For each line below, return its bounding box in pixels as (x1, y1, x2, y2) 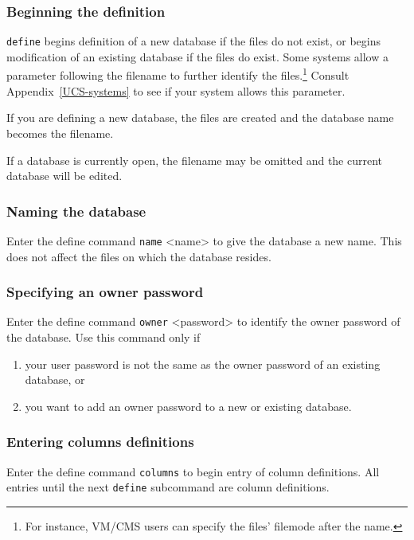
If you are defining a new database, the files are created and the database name (6, 109, 394, 126)
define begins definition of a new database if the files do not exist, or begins (6, 33, 381, 49)
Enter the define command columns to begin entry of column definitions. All (6, 463, 380, 479)
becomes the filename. (6, 124, 114, 141)
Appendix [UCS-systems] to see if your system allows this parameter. (6, 82, 346, 99)
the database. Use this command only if (6, 329, 201, 346)
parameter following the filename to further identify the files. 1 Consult (6, 65, 350, 84)
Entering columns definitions (6, 432, 194, 452)
